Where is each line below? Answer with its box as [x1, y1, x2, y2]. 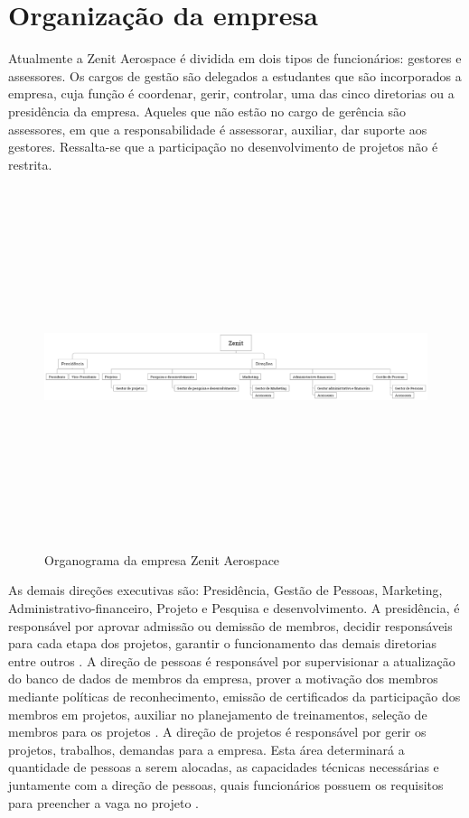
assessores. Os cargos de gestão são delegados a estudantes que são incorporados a [8, 66, 462, 85]
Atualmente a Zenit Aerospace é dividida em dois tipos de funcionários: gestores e [8, 49, 462, 68]
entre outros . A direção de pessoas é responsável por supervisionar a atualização [8, 651, 455, 670]
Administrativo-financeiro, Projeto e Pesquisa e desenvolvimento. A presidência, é [8, 599, 460, 618]
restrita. [8, 154, 52, 173]
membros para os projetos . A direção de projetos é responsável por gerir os [8, 722, 427, 741]
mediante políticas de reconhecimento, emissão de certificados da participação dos [8, 687, 461, 706]
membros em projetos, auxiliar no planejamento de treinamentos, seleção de [8, 704, 427, 723]
